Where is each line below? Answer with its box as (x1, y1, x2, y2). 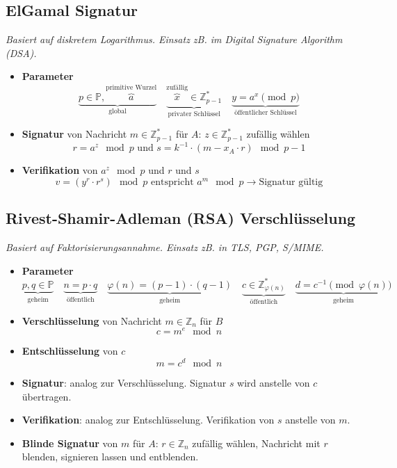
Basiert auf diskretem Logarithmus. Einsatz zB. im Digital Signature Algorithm (6, 32, 343, 47)
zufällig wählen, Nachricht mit (192, 435, 321, 450)
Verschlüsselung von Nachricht (22, 313, 162, 328)
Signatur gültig (259, 177, 323, 187)
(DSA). (6, 45, 37, 60)
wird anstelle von (237, 376, 310, 390)
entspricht (151, 177, 194, 187)
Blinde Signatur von (22, 435, 118, 450)
